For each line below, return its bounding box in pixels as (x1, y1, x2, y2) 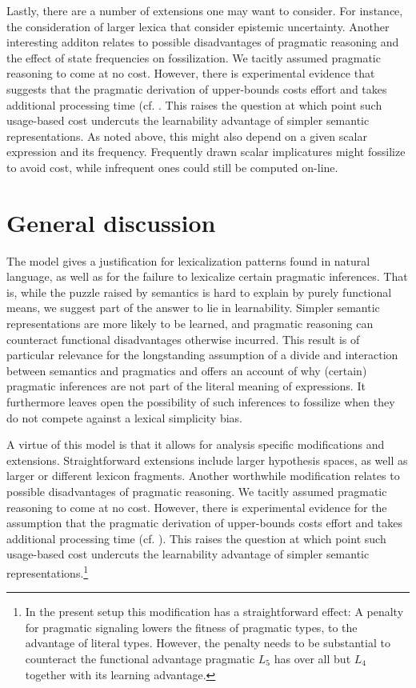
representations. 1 (6, 562, 89, 581)
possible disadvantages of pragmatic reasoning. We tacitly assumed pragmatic (6, 482, 387, 499)
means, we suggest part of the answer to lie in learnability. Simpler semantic (6, 299, 380, 316)
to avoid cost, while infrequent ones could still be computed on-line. (6, 158, 338, 175)
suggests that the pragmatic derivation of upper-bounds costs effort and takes (6, 80, 387, 97)
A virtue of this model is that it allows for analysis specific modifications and (6, 436, 385, 453)
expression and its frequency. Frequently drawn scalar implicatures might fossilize (6, 143, 406, 160)
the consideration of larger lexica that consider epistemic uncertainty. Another (6, 18, 390, 34)
